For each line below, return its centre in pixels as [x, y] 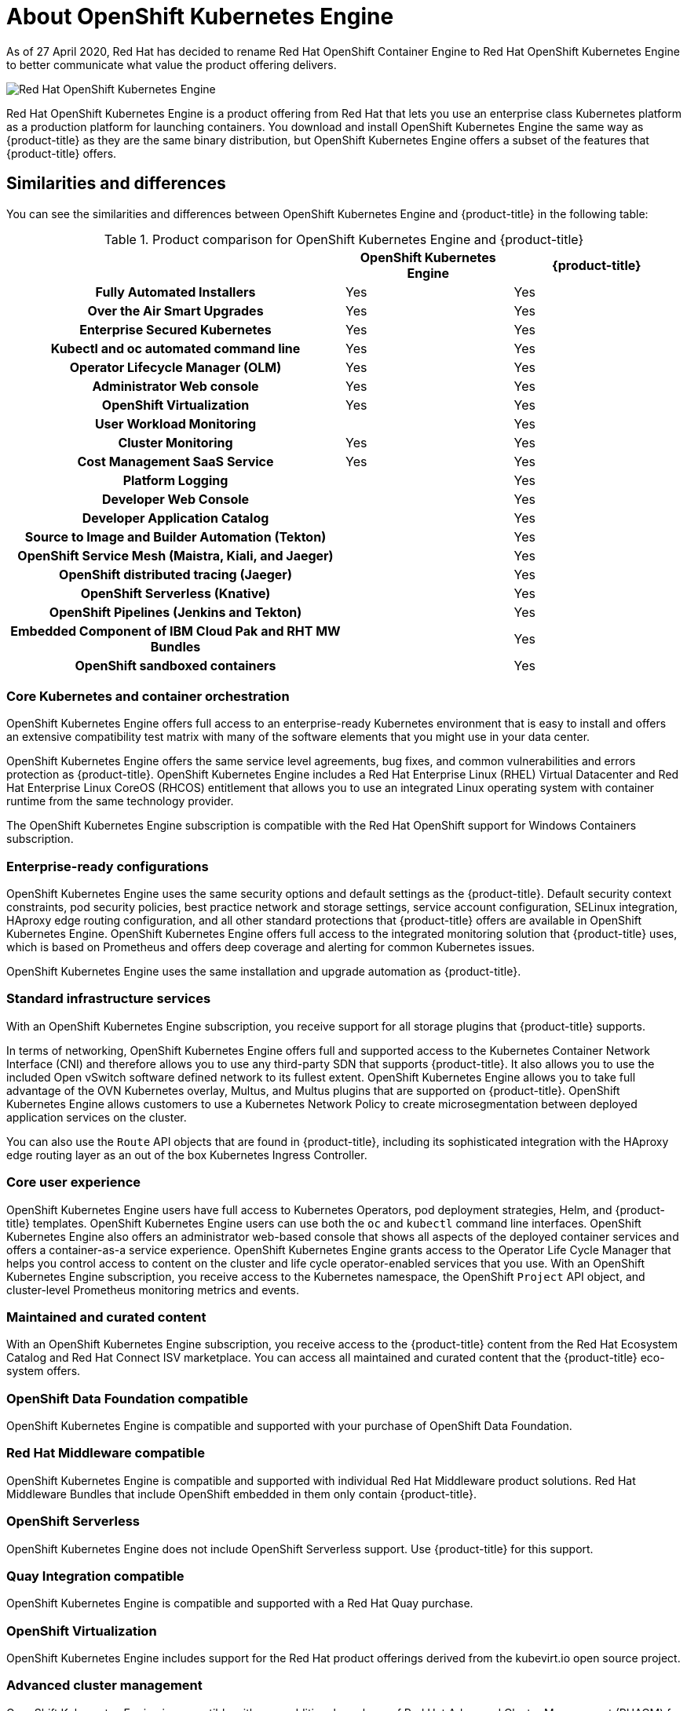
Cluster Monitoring [175, 442]
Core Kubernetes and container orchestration [148, 696]
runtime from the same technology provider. [120, 801]
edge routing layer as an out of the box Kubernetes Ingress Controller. [187, 1155]
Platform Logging [175, 480]
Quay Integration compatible [95, 1576]
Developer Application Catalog [175, 518]
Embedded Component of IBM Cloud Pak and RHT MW [175, 631]
